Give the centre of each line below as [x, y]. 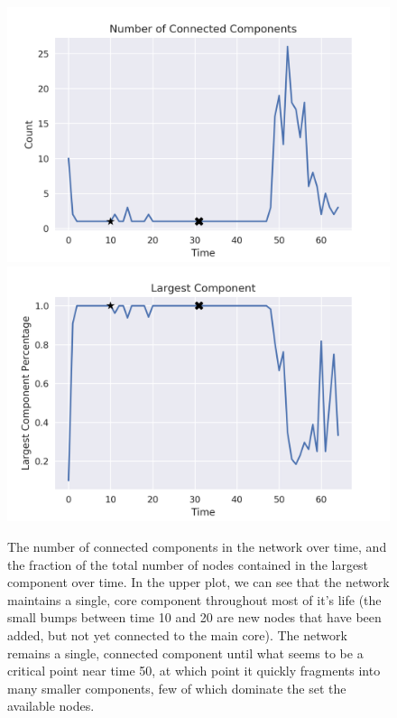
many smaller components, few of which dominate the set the [177, 688]
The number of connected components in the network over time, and [197, 546]
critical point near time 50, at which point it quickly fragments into [194, 671]
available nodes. [51, 706]
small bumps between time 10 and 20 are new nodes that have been [194, 617]
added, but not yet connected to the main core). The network [177, 634]
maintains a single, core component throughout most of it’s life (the [194, 599]
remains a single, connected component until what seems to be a [185, 653]
